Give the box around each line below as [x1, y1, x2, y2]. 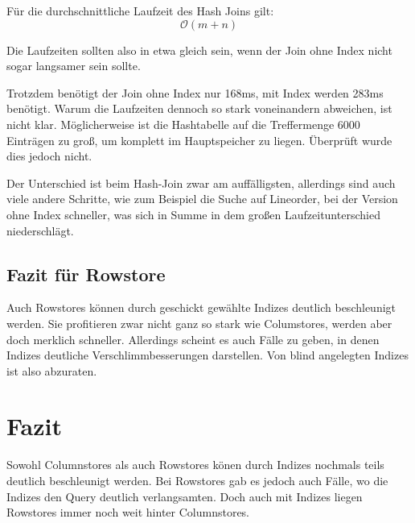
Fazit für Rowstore [6, 261, 166, 286]
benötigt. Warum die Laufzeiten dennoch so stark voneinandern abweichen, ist [6, 100, 392, 117]
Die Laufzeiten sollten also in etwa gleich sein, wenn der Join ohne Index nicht [6, 41, 392, 58]
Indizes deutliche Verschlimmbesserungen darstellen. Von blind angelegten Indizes [6, 347, 409, 363]
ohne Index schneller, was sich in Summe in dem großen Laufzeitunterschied [6, 205, 380, 222]
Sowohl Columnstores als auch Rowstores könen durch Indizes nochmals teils [6, 456, 384, 473]
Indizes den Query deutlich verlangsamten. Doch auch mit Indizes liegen [6, 488, 363, 504]
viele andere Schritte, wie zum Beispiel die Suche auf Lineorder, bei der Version [6, 190, 398, 207]
